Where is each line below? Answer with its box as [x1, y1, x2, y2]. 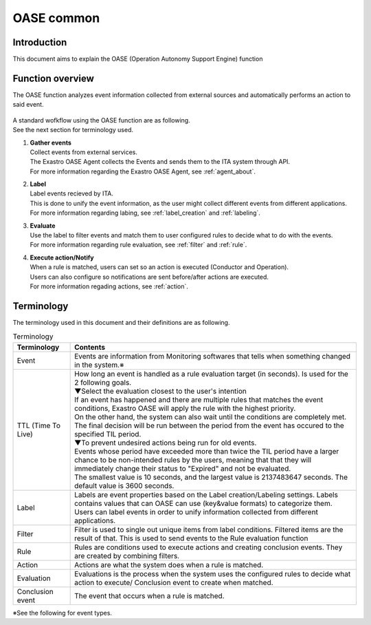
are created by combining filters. [74, 551, 180, 560]
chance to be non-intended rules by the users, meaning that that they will [74, 455, 312, 465]
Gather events [30, 138, 72, 147]
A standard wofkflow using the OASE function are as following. [12, 116, 190, 124]
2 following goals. [74, 377, 132, 387]
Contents [74, 342, 106, 352]
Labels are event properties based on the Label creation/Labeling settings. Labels [74, 489, 338, 499]
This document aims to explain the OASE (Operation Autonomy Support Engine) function [12, 55, 263, 63]
